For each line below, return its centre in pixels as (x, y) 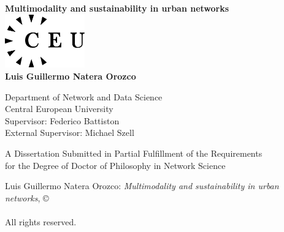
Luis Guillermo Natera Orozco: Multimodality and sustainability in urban (142, 186)
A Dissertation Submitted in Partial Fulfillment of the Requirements (134, 153)
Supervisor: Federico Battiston (62, 120)
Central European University (59, 109)
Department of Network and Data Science (84, 96)
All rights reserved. (41, 222)
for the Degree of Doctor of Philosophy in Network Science (115, 165)
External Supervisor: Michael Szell (70, 133)
